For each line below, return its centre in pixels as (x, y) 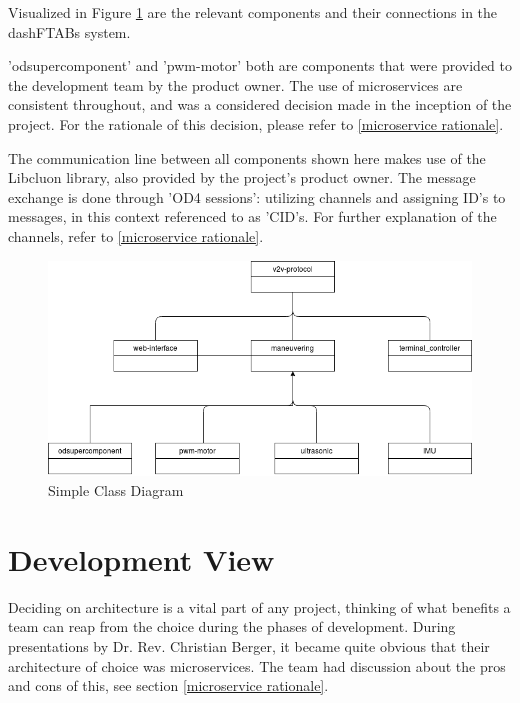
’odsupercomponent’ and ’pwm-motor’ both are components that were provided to (260, 65)
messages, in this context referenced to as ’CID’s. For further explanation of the (252, 216)
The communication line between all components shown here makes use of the (247, 157)
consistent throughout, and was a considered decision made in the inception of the (260, 104)
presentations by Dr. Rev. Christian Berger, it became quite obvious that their (249, 645)
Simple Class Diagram (116, 490)
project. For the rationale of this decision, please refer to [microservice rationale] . (256, 123)
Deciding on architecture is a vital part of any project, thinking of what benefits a (259, 606)
